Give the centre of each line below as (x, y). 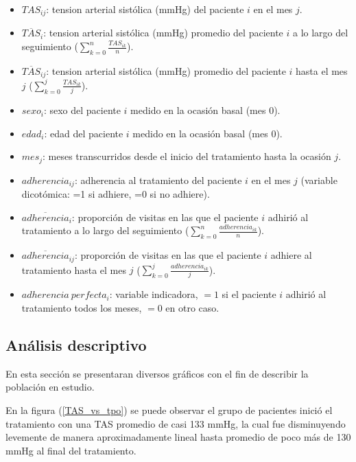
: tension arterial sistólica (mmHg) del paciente (145, 9)
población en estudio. (50, 387)
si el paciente (249, 294)
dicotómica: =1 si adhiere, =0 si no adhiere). (116, 194)
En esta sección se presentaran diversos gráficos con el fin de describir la (157, 373)
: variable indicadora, (154, 294)
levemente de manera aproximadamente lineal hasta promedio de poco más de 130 (178, 437)
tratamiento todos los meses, (82, 308)
